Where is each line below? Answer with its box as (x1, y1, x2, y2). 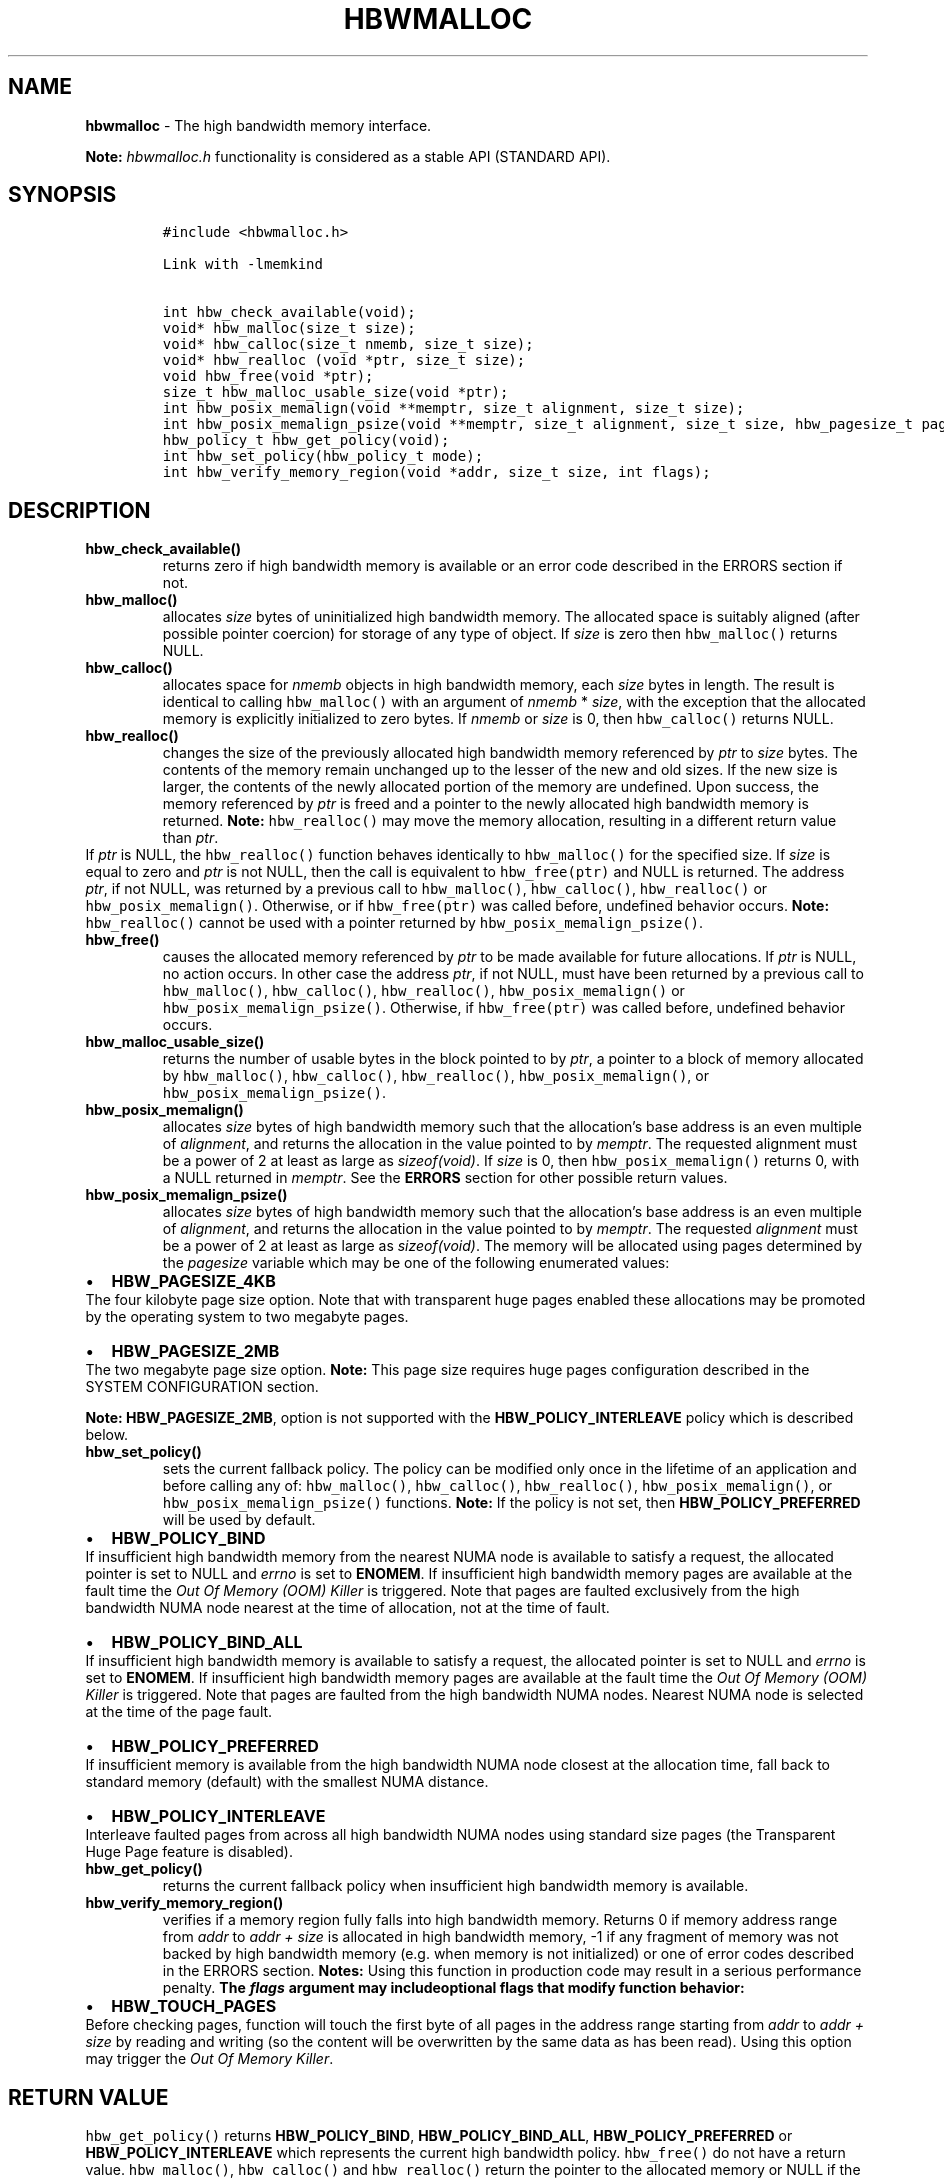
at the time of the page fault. (85, 1703, 273, 1721)
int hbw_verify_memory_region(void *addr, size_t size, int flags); (162, 464, 711, 481)
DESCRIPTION (8, 497, 151, 523)
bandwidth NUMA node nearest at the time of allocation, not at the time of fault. (85, 1599, 610, 1617)
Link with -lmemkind (162, 256, 323, 273)
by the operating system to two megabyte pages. (85, 1308, 409, 1326)
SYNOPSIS (8, 182, 117, 208)
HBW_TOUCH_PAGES (111, 1996, 277, 2017)
